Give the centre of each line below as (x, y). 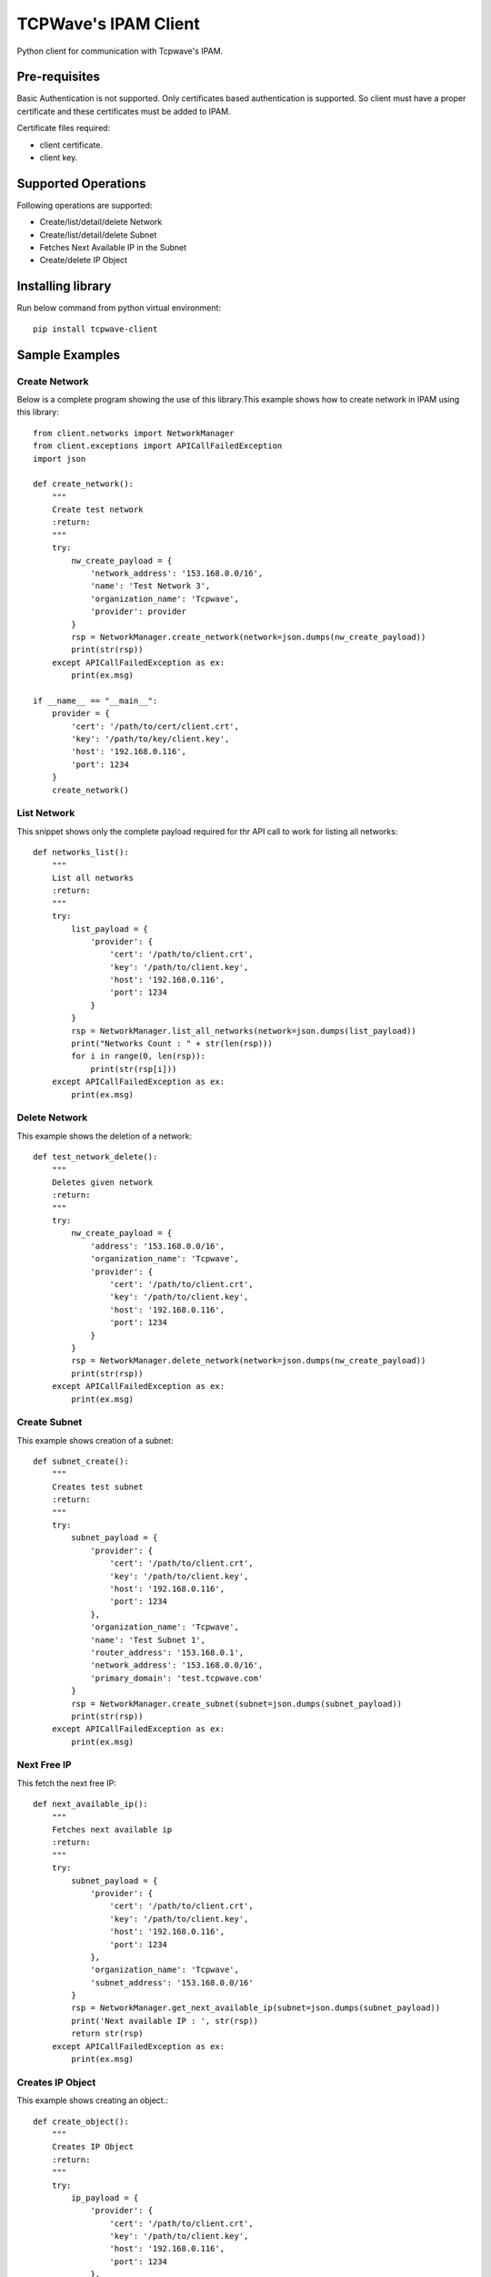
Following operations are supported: (85, 205)
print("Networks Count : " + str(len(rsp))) (172, 1044)
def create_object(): (81, 2121)
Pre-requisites (58, 77)
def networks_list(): (81, 853)
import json (60, 459)
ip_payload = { (105, 2198)
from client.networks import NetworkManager (134, 433)
